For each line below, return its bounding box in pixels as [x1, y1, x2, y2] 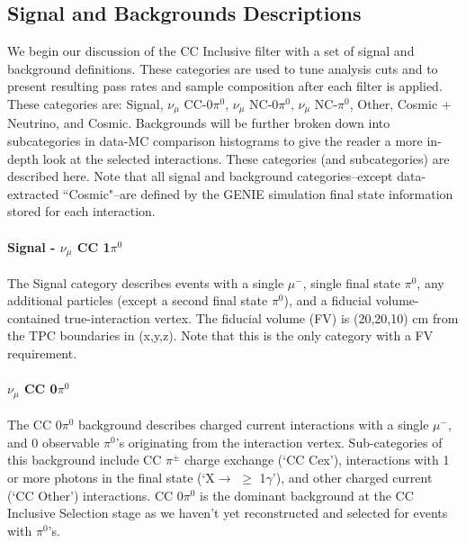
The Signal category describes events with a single [7, 273, 284, 292]
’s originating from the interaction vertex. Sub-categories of [115, 432, 443, 451]
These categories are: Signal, [7, 94, 164, 113]
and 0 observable [7, 432, 100, 451]
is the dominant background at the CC [200, 485, 414, 504]
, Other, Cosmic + [349, 94, 452, 113]
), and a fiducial [283, 291, 372, 310]
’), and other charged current [272, 468, 433, 487]
